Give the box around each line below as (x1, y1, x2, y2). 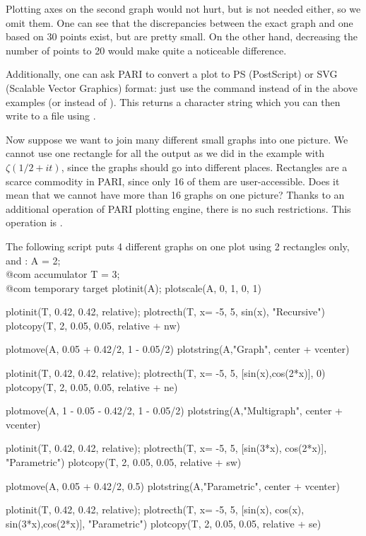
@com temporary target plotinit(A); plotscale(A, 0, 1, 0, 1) (6, 280, 261, 295)
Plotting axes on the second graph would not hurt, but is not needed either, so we (6, 1, 361, 16)
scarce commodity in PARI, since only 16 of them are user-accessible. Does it (6, 173, 340, 188)
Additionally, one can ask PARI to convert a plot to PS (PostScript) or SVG (6, 66, 338, 81)
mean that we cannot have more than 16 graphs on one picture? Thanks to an (6, 187, 345, 202)
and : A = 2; (6, 252, 61, 267)
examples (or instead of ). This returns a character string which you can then (6, 94, 341, 109)
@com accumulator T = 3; (6, 267, 120, 281)
